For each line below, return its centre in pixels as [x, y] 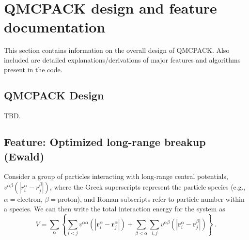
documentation [55, 27]
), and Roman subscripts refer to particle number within [161, 199]
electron [29, 200]
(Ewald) [24, 156]
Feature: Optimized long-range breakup [105, 142]
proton [68, 200]
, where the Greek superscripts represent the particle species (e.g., [148, 187]
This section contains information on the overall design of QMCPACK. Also [117, 50]
